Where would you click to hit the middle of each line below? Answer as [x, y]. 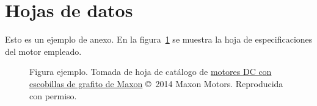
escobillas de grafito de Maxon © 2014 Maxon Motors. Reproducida [156, 83]
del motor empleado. [43, 51]
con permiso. [53, 95]
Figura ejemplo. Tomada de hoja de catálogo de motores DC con [151, 72]
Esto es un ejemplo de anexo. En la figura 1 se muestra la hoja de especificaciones [159, 39]
